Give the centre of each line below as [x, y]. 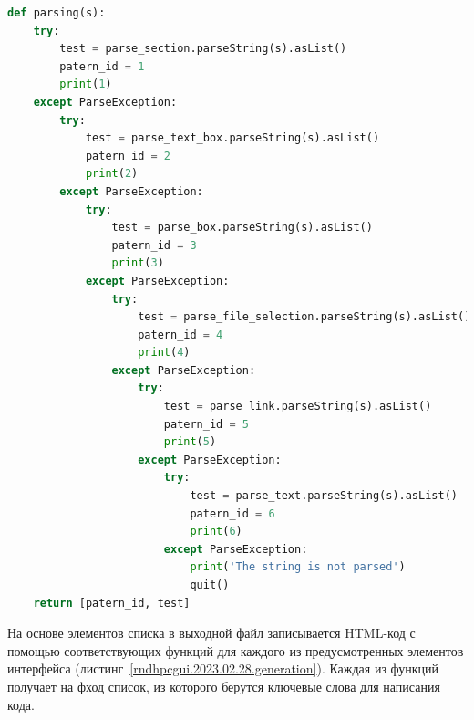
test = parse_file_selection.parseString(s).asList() [304, 317]
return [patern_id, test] [112, 603]
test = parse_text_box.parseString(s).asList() [232, 138]
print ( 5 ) [190, 442]
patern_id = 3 [154, 245]
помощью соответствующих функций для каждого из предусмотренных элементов [236, 650]
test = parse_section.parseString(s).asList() [203, 49]
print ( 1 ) [86, 84]
